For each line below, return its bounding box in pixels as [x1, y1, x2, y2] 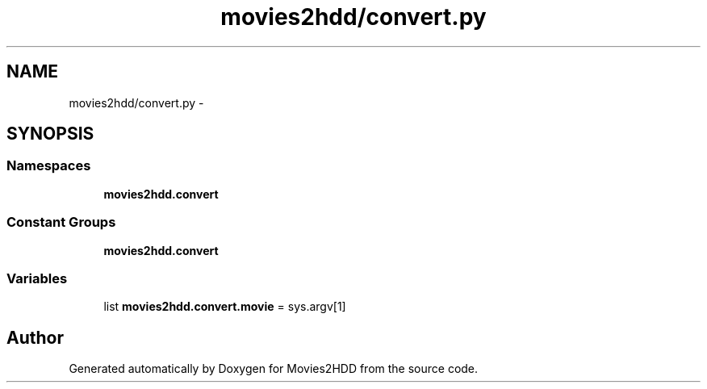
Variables [6, 270, 68, 287]
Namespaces [6, 157, 91, 174]
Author [6, 327, 64, 348]
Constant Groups [6, 214, 116, 231]
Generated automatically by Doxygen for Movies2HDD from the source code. [69, 362, 479, 376]
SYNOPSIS [6, 123, 94, 144]
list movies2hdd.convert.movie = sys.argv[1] [103, 299, 346, 314]
